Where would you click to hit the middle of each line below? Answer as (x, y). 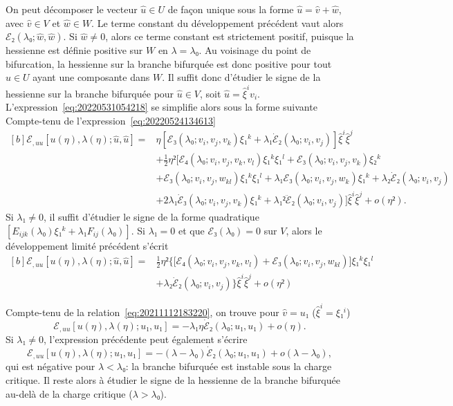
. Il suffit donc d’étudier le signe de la (241, 77)
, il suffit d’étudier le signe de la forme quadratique (151, 217)
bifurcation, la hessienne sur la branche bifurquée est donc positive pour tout (169, 63)
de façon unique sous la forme (231, 9)
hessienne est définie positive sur (74, 50)
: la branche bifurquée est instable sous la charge (229, 366)
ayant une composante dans (91, 77)
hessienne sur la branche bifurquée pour (90, 93)
